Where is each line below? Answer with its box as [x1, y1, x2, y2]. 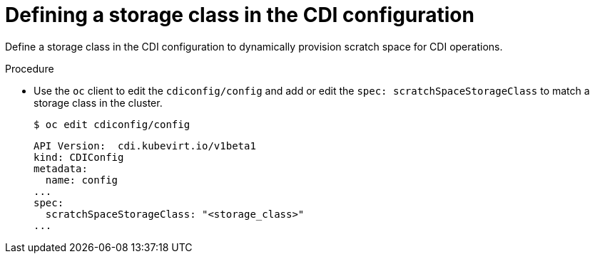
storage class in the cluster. [34, 96, 163, 109]
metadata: [34, 162, 88, 174]
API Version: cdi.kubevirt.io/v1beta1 [34, 139, 256, 152]
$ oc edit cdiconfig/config [34, 118, 190, 130]
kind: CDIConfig [34, 151, 124, 163]
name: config [45, 174, 118, 186]
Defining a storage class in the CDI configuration [5, 3, 474, 27]
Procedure [5, 62, 54, 75]
